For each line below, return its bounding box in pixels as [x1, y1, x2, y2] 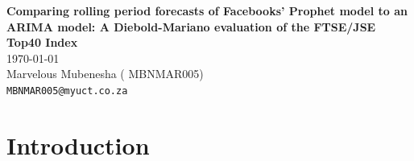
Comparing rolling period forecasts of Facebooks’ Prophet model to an [6, 2, 408, 19]
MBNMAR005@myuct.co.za [6, 85, 128, 97]
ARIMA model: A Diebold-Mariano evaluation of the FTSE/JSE [6, 18, 376, 35]
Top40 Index [6, 34, 78, 51]
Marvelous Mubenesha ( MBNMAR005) [6, 65, 204, 82]
